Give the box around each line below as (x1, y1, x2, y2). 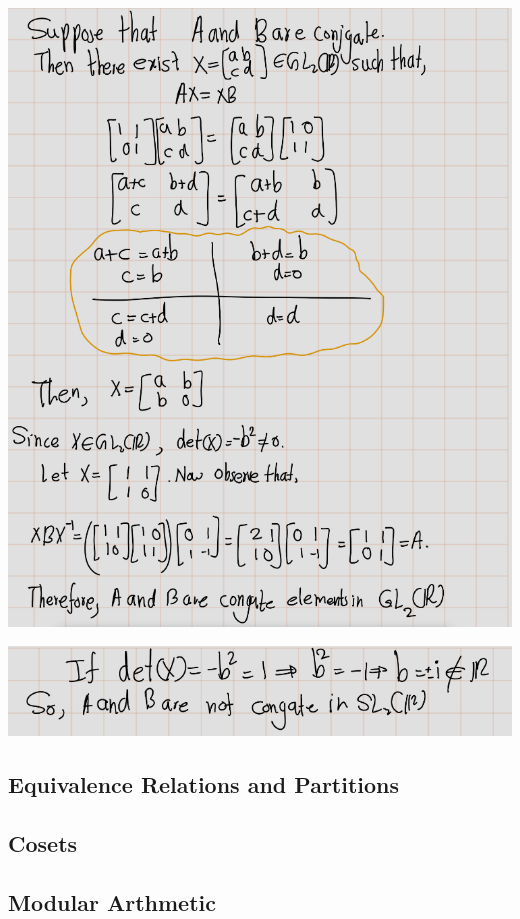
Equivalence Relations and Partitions (8, 769, 400, 800)
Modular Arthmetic (8, 886, 216, 917)
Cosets (8, 827, 78, 858)
